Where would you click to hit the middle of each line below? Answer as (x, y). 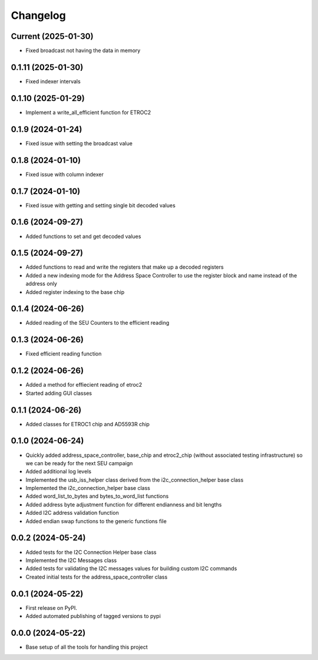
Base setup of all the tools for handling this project (87, 647)
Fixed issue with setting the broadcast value (79, 143)
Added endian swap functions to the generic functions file (96, 521)
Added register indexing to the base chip (75, 292)
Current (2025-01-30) (52, 36)
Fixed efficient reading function (64, 354)
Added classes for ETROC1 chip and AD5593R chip (88, 424)
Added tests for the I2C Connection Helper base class (91, 552)
